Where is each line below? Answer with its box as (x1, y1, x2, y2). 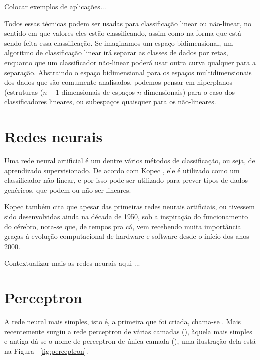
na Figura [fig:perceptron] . (4, 345, 88, 356)
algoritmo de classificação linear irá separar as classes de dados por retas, (4, 47, 228, 58)
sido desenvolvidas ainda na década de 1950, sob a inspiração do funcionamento (4, 211, 248, 222)
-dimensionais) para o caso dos (141, 86, 235, 97)
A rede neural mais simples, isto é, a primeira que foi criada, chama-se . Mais (4, 316, 241, 327)
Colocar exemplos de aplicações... (4, 1, 106, 11)
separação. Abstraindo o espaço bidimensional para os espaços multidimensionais (4, 67, 252, 77)
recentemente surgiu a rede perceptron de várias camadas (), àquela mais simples (4, 326, 252, 336)
